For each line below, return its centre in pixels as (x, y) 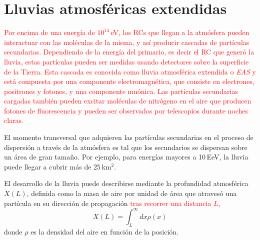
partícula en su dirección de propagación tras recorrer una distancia (108, 203)
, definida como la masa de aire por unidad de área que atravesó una (132, 193)
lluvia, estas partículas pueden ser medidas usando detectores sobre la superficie (126, 61)
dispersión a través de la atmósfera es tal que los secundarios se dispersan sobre (126, 147)
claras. (14, 120)
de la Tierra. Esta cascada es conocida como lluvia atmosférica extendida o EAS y (130, 71)
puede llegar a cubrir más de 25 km (58, 166)
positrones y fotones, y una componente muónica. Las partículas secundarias (121, 91)
